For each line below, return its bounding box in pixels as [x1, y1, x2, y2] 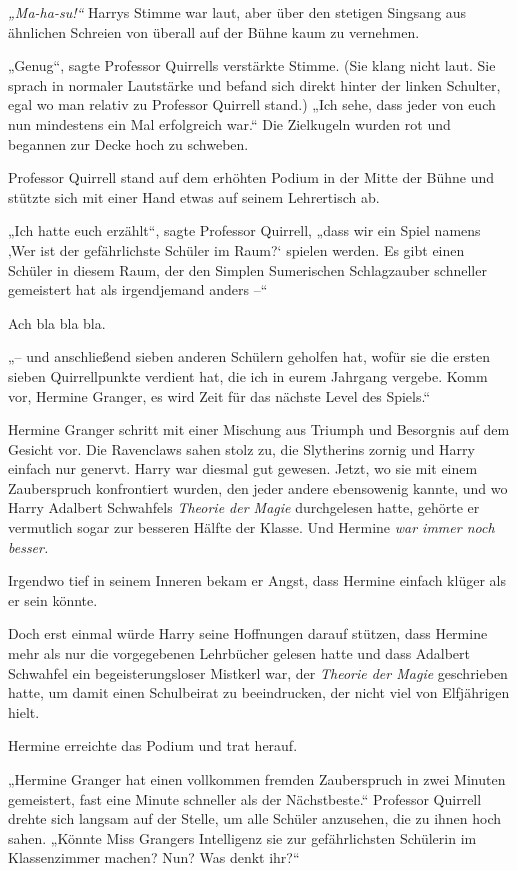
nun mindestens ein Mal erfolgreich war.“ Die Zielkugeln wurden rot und [8, 113, 451, 134]
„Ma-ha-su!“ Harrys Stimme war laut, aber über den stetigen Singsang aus [8, 2, 467, 22]
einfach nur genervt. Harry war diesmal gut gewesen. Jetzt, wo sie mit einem [8, 458, 478, 479]
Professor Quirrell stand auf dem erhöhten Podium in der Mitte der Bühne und [8, 167, 495, 188]
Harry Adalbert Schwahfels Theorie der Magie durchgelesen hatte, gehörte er [8, 497, 480, 518]
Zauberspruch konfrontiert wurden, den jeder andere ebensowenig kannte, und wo [8, 477, 508, 498]
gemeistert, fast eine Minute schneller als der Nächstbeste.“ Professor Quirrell [8, 788, 482, 809]
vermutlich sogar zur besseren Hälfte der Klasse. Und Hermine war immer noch [8, 517, 495, 538]
